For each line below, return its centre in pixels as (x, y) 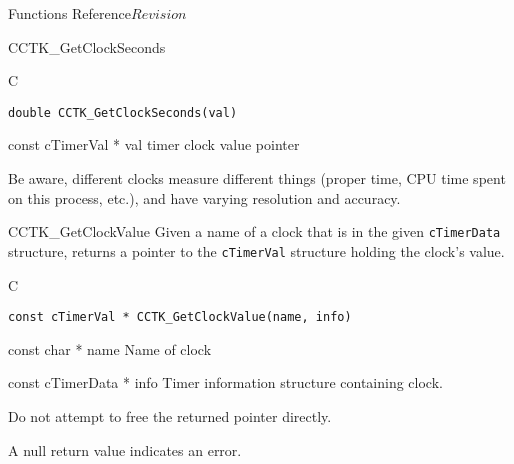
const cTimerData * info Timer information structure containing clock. (225, 382)
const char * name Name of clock (110, 348)
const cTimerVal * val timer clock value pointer (154, 144)
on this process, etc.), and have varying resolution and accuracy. (204, 197)
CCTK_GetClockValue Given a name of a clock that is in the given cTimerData (254, 231)
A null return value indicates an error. (125, 449)
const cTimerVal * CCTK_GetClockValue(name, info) (180, 317)
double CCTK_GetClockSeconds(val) (123, 112)
